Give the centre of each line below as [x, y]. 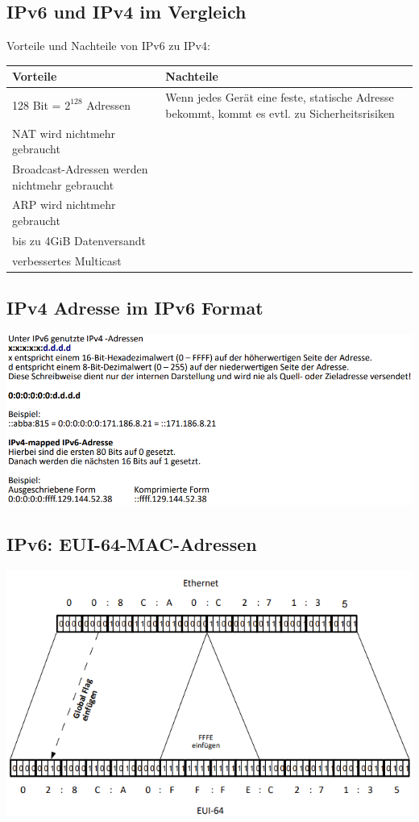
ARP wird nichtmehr [64, 204]
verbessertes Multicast [67, 260]
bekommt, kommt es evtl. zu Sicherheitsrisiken [280, 113]
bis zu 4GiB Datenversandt [79, 240]
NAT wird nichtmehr [64, 133]
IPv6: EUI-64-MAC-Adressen [132, 544]
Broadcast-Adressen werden [80, 169]
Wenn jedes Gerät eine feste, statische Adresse [280, 97]
